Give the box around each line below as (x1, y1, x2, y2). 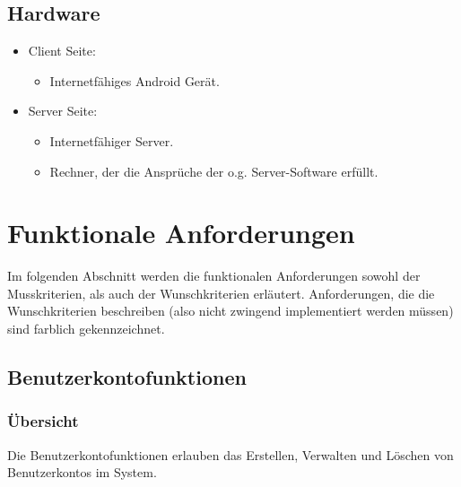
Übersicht (7, 410, 79, 432)
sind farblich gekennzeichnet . (7, 319, 165, 338)
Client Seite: (28, 41, 96, 60)
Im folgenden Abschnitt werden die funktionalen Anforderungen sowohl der (7, 266, 421, 285)
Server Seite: (28, 101, 98, 120)
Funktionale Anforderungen (7, 214, 355, 251)
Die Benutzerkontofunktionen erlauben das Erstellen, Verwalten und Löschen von (7, 445, 454, 464)
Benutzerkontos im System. (7, 463, 157, 482)
